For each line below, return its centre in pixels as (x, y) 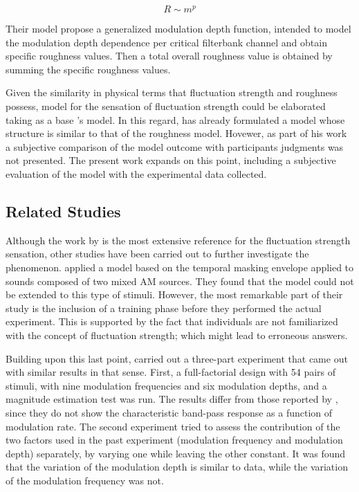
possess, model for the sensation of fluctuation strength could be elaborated (166, 106)
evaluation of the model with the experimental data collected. (136, 174)
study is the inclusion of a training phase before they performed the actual (164, 308)
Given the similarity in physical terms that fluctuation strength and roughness (172, 92)
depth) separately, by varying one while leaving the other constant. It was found (176, 453)
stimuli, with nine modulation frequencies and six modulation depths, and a (166, 385)
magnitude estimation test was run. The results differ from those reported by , (172, 399)
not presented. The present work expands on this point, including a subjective (171, 160)
